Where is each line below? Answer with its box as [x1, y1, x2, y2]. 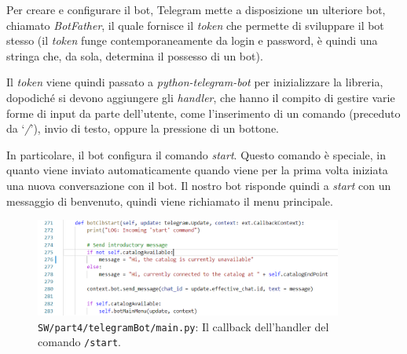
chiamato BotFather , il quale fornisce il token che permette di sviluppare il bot [6, 16, 384, 33]
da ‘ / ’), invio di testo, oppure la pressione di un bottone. [6, 120, 280, 137]
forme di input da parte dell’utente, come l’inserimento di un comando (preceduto [6, 104, 401, 121]
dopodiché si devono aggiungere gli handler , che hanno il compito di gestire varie [6, 89, 395, 105]
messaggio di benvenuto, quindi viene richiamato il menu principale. [6, 192, 333, 209]
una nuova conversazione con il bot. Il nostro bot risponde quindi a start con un [6, 177, 391, 193]
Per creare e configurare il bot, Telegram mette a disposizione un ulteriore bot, [6, 2, 386, 17]
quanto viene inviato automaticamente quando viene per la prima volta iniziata [6, 162, 388, 178]
